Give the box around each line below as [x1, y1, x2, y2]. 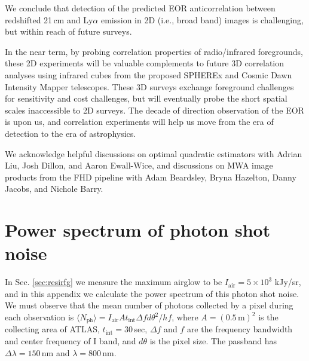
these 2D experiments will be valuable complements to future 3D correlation [5, 57, 284, 69]
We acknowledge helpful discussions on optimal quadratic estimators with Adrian [5, 147, 302, 160]
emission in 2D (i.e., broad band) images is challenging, [100, 13, 304, 26]
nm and [41, 346, 70, 359]
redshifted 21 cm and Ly [5, 13, 93, 26]
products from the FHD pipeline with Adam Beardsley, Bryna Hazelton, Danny [5, 170, 296, 183]
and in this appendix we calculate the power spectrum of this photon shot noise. [5, 287, 299, 299]
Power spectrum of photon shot [5, 218, 271, 242]
